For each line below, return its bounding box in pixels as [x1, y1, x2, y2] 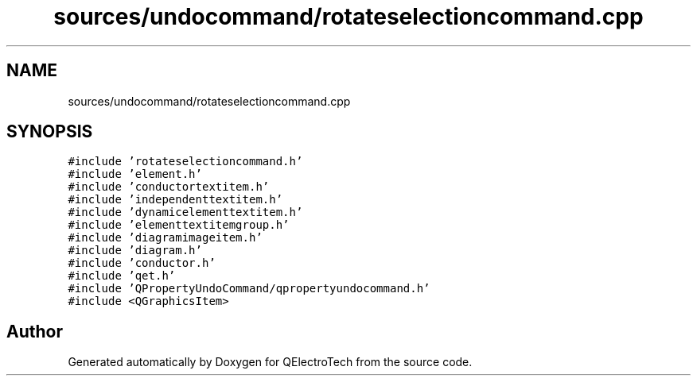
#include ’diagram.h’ [68, 244, 202, 257]
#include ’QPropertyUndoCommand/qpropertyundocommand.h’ [68, 282, 430, 295]
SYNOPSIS [6, 122, 93, 142]
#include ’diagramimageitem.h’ [68, 231, 263, 245]
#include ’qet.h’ [68, 269, 176, 283]
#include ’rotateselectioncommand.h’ [68, 155, 303, 168]
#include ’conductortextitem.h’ [68, 180, 270, 194]
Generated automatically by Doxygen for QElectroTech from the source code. [68, 355, 473, 369]
